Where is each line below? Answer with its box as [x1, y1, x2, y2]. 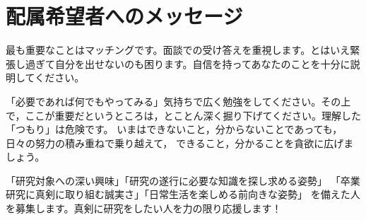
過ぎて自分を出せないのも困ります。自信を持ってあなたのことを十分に [25, 56, 350, 71]
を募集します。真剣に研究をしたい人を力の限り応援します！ [6, 201, 282, 216]
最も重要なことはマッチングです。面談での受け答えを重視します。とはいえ [6, 42, 350, 57]
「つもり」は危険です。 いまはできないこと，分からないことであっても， [6, 122, 343, 137]
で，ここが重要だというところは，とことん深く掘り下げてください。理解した [6, 108, 362, 122]
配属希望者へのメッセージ [6, 1, 243, 30]
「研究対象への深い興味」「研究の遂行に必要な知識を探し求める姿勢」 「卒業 [6, 173, 360, 187]
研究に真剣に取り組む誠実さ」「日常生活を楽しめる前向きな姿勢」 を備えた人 [6, 187, 360, 202]
